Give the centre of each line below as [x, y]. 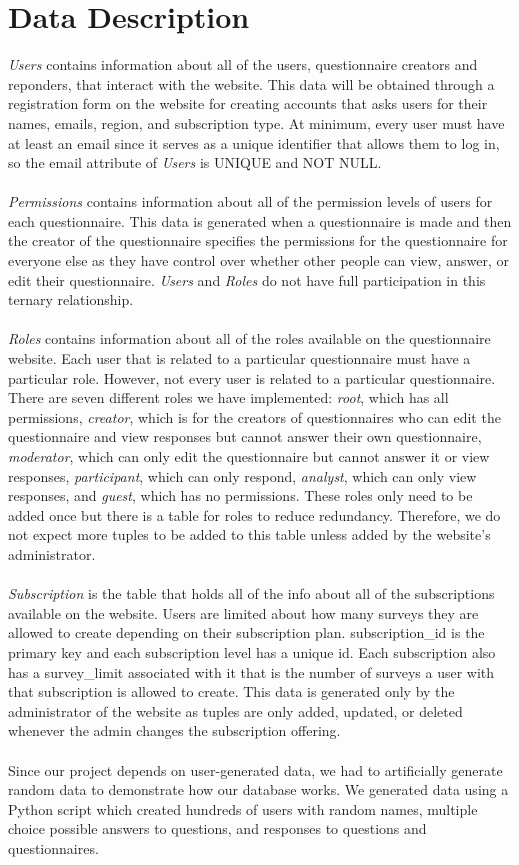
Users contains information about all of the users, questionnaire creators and [243, 64]
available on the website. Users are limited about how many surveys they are [243, 612]
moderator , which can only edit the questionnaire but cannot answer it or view [249, 456]
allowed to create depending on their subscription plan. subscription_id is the [246, 632]
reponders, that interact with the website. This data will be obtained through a [251, 83]
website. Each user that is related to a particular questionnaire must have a [239, 358]
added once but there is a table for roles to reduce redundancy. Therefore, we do [254, 514]
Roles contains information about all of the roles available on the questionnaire [249, 338]
